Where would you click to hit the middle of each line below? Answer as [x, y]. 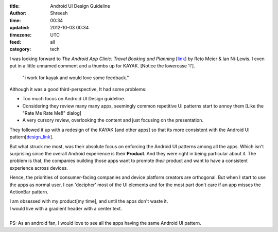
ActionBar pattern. [29, 192]
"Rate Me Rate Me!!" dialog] [52, 113]
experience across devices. [39, 168]
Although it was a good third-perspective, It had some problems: [78, 89]
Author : [18, 13]
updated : [20, 28]
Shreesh [59, 13]
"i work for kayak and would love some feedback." [76, 78]
